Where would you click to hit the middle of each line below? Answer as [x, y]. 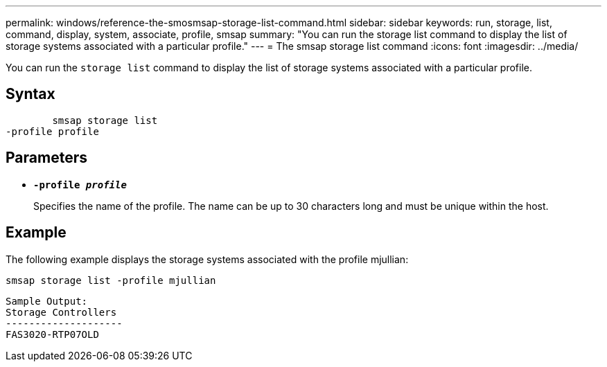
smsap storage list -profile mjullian [111, 280]
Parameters [46, 158]
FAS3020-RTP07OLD [52, 334]
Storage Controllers [61, 312]
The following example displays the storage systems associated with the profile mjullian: [207, 259]
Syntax [30, 94]
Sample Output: [47, 301]
